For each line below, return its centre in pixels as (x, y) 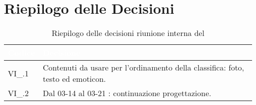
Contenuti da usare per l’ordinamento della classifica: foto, (143, 68)
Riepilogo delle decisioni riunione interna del (128, 33)
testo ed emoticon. (74, 79)
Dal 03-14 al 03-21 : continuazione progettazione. (127, 93)
